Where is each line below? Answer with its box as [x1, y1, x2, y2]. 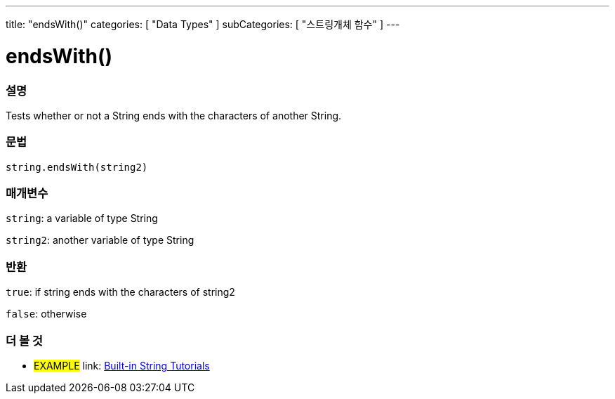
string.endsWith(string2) [6, 161, 148, 173]
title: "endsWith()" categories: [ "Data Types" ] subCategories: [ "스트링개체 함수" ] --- [6, 18, 400, 30]
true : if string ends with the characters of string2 [6, 286, 235, 299]
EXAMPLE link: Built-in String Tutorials [34, 359, 210, 372]
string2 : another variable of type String [6, 234, 194, 247]
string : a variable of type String [6, 212, 158, 225]
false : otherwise [6, 308, 87, 320]
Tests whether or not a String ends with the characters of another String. [6, 109, 342, 122]
